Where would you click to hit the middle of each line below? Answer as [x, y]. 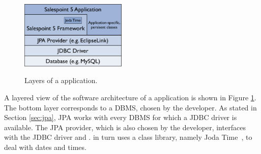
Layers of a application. [61, 80]
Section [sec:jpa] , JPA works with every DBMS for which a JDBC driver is [121, 117]
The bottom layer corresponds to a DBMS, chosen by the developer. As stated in [130, 107]
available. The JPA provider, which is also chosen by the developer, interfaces [125, 127]
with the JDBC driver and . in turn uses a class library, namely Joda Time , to [128, 137]
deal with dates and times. [45, 147]
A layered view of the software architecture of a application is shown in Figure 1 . [130, 97]
